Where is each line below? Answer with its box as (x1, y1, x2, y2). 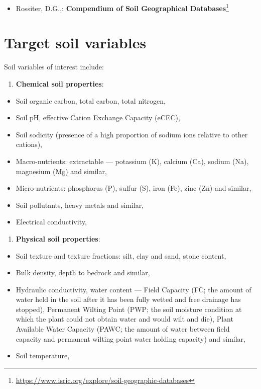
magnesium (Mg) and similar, (16, 166, 107, 176)
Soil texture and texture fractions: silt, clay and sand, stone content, (16, 250, 226, 261)
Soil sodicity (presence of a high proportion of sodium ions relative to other (16, 129, 248, 139)
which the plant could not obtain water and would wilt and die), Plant (16, 314, 233, 324)
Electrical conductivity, (16, 216, 87, 227)
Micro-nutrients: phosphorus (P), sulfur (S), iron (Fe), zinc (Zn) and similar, (16, 183, 251, 193)
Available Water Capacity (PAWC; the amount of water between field (16, 324, 230, 334)
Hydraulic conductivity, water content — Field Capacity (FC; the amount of (16, 284, 251, 294)
